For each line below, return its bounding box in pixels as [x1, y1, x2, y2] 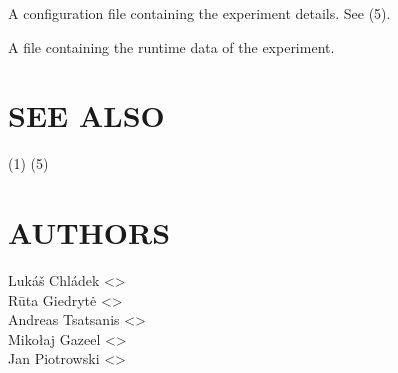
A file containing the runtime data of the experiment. [8, 36, 335, 57]
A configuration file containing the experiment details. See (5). [8, 3, 391, 23]
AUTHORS [8, 212, 171, 253]
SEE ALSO [8, 95, 165, 136]
